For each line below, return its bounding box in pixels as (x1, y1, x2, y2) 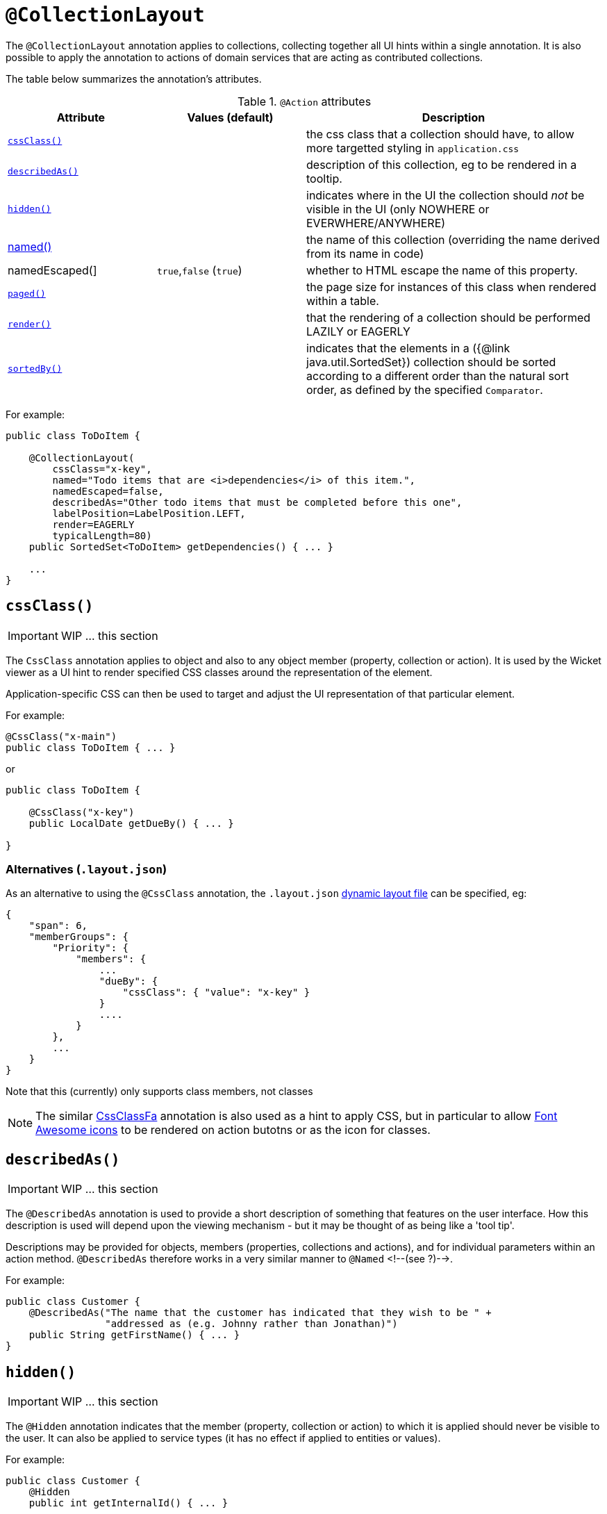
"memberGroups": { (28, 931, 129, 943)
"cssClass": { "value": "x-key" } (122, 987, 310, 998)
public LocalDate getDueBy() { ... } (28, 817, 234, 829)
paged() (8, 288, 46, 299)
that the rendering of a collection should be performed (306, 310, 591, 324)
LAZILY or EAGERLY (306, 324, 410, 338)
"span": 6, (28, 920, 88, 932)
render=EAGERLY (52, 518, 135, 530)
